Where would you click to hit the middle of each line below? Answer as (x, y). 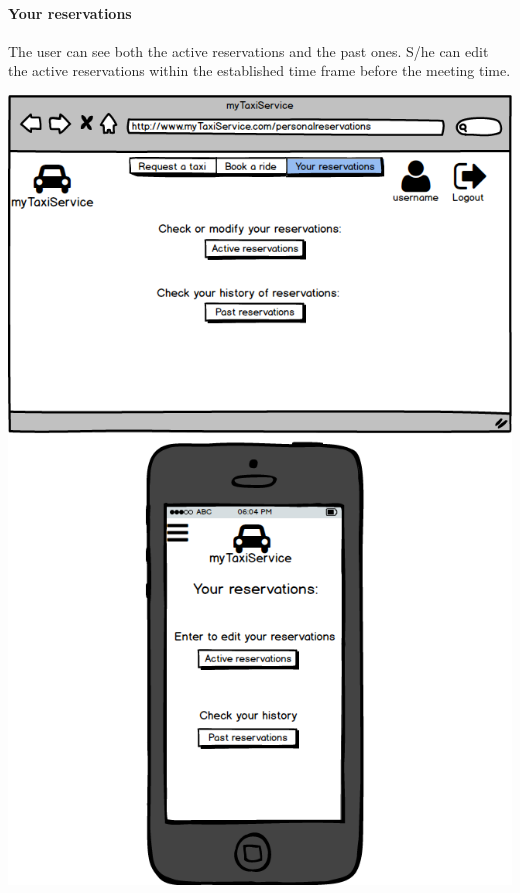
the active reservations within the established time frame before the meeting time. (259, 70)
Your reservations (70, 12)
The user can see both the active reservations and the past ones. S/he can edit (248, 50)
